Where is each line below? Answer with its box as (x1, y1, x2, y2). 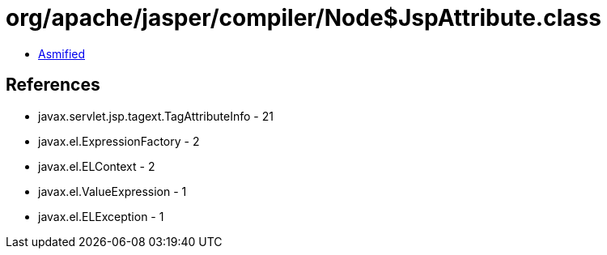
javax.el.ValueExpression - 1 (38, 184, 187, 198)
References (6, 74, 100, 96)
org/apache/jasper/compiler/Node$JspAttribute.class (6, 4, 601, 32)
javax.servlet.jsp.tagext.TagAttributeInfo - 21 (38, 108, 274, 123)
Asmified (38, 46, 86, 61)
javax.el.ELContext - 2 (38, 159, 155, 173)
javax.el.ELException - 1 (38, 209, 164, 223)
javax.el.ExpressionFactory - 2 (38, 134, 200, 148)
